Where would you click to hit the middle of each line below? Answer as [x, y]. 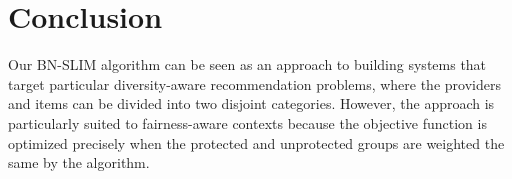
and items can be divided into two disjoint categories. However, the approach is [251, 103]
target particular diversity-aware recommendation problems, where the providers [254, 83]
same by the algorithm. [79, 162]
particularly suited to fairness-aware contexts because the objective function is [247, 122]
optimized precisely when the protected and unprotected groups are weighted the [256, 142]
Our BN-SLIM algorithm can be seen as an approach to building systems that [247, 64]
